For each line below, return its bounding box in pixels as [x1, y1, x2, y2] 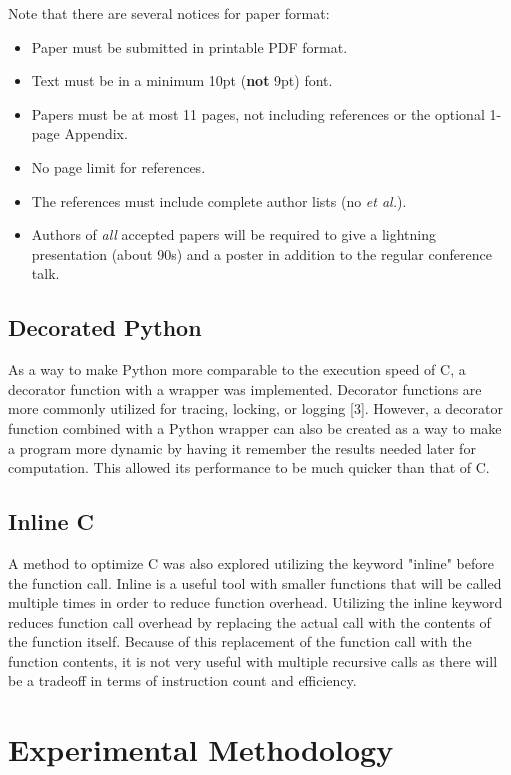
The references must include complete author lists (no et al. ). [31, 190, 407, 211]
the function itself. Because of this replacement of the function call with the [8, 631, 472, 652]
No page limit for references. [31, 156, 206, 177]
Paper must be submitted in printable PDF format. [31, 36, 348, 57]
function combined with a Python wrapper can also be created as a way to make [8, 417, 502, 438]
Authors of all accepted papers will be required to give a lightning [31, 224, 437, 245]
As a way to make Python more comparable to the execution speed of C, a [8, 359, 466, 380]
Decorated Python [8, 312, 202, 343]
